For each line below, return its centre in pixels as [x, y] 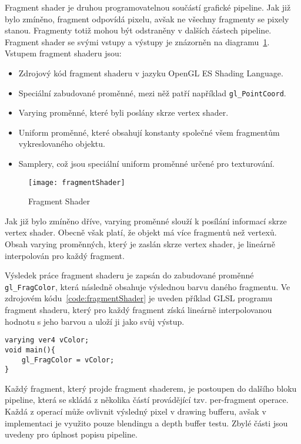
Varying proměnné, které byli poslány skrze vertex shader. [123, 112]
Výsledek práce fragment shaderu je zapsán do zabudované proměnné [129, 275]
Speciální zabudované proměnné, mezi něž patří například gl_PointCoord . [152, 92]
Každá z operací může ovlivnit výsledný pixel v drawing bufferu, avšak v [136, 411]
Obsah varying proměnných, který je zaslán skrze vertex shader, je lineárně [140, 244]
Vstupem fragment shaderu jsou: [63, 53]
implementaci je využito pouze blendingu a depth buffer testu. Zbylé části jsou [146, 423]
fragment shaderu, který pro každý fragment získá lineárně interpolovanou [138, 310]
